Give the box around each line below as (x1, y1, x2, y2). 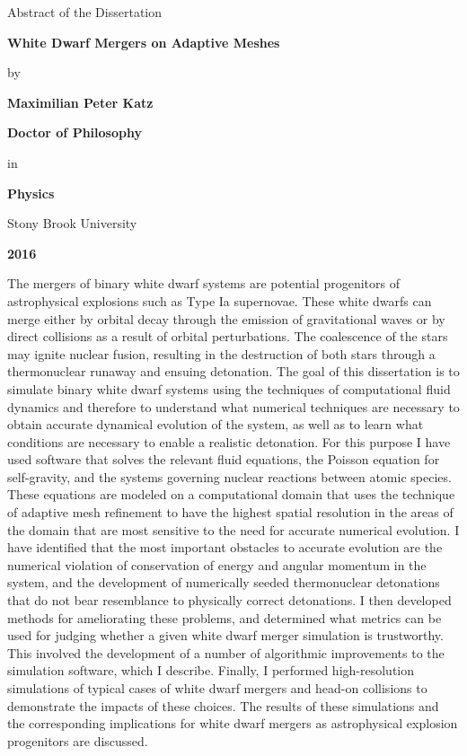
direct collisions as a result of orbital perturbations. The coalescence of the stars (7, 327, 448, 346)
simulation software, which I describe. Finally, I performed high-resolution (7, 661, 415, 680)
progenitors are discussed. (7, 731, 148, 750)
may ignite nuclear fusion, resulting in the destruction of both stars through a (7, 344, 436, 363)
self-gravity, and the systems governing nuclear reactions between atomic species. (7, 467, 452, 486)
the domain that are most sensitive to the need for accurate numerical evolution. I (7, 520, 460, 539)
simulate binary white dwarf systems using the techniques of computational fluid (7, 379, 451, 398)
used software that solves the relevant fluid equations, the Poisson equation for (7, 450, 440, 469)
